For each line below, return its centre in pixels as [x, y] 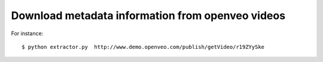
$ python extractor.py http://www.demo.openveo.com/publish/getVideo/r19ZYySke [143, 47]
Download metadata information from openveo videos [148, 15]
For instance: [27, 33]
